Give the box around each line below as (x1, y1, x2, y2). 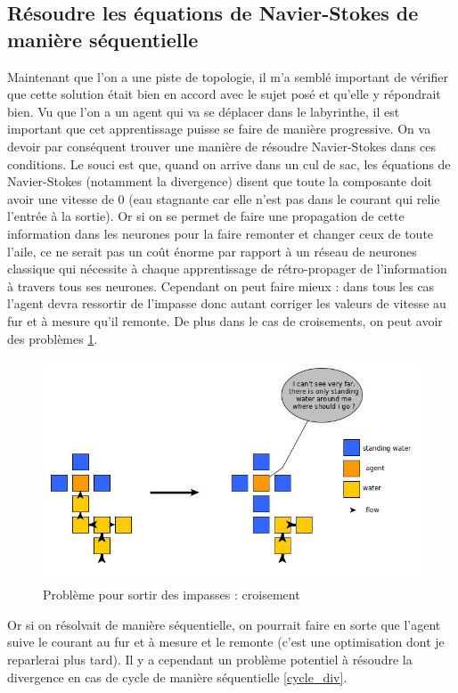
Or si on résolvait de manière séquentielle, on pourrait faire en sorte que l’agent (7, 615, 441, 633)
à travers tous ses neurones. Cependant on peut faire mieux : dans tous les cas (7, 276, 435, 295)
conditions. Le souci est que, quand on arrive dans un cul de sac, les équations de (7, 154, 451, 173)
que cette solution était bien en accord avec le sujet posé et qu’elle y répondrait (7, 85, 441, 103)
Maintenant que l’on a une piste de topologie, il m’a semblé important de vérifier (7, 67, 448, 86)
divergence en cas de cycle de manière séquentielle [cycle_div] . (7, 667, 348, 686)
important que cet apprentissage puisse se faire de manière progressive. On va (7, 119, 431, 138)
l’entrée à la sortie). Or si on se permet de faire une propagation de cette (7, 207, 405, 225)
